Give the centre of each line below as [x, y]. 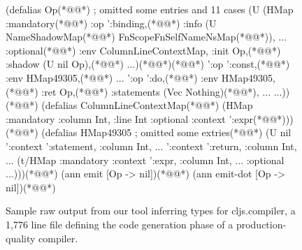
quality [21, 238]
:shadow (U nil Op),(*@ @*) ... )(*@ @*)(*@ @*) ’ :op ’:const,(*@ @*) [148, 64]
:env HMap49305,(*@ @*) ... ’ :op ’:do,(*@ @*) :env [112, 77]
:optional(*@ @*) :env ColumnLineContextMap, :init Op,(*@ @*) [143, 50]
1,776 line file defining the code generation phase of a [120, 224]
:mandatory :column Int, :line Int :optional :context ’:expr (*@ [138, 118]
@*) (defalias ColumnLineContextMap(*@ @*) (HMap [137, 105]
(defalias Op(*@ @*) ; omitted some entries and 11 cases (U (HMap [150, 9]
